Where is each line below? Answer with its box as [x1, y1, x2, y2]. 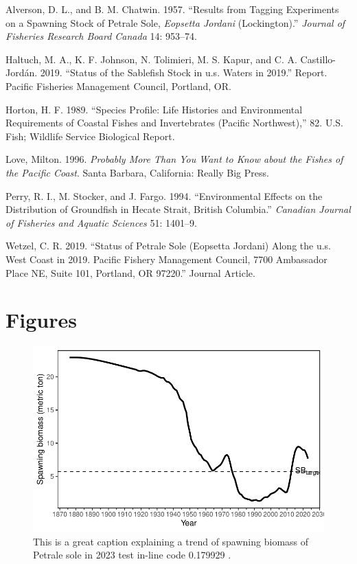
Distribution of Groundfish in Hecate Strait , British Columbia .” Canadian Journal [5, 202, 351, 216]
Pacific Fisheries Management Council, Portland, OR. [5, 78, 231, 93]
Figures [5, 306, 77, 334]
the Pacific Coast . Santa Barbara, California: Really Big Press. [5, 165, 269, 179]
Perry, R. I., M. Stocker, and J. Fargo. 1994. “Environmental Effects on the [5, 188, 323, 203]
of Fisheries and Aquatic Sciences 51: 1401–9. [5, 215, 197, 229]
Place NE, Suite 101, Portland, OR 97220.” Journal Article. [5, 265, 255, 280]
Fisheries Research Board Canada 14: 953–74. [5, 29, 197, 43]
